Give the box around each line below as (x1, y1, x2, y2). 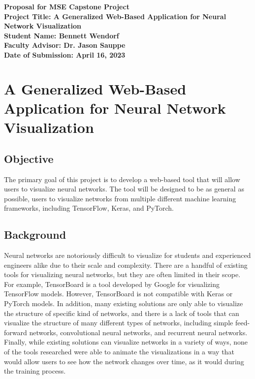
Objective (4, 151, 54, 166)
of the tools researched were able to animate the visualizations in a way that (4, 347, 234, 357)
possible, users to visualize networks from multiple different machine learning (4, 193, 236, 203)
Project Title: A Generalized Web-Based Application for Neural (4, 11, 226, 21)
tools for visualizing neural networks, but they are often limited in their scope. (4, 269, 241, 280)
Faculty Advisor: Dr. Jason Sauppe (4, 40, 126, 50)
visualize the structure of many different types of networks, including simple (4, 317, 233, 328)
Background (4, 227, 66, 242)
